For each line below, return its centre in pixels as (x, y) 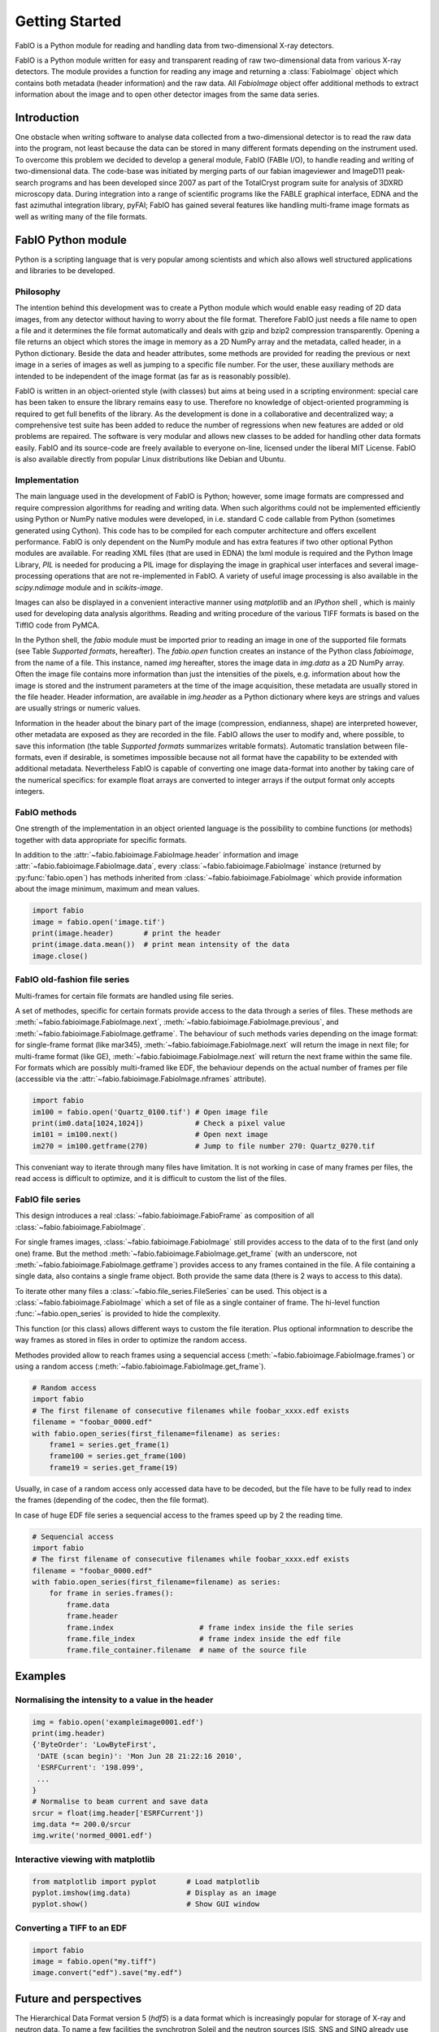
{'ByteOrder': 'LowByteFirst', (95, 1745)
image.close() (60, 956)
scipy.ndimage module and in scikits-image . (89, 587)
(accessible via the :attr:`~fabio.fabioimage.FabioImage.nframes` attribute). (141, 1079)
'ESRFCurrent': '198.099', (90, 1767)
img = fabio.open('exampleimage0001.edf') (118, 1722)
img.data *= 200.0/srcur (82, 1824)
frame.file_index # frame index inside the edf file (204, 1639)
